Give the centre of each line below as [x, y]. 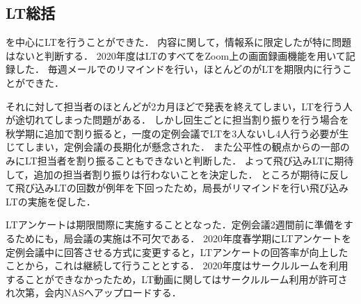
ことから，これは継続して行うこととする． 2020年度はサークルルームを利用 [177, 265]
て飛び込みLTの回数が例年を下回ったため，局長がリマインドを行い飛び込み [177, 188]
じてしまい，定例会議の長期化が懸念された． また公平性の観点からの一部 [173, 147]
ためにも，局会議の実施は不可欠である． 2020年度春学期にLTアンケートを [183, 238]
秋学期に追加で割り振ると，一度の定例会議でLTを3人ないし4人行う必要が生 [177, 133]
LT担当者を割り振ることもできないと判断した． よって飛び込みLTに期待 [189, 160]
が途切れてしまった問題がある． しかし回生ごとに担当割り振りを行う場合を [177, 120]
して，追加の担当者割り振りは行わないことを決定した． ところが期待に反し [177, 174]
